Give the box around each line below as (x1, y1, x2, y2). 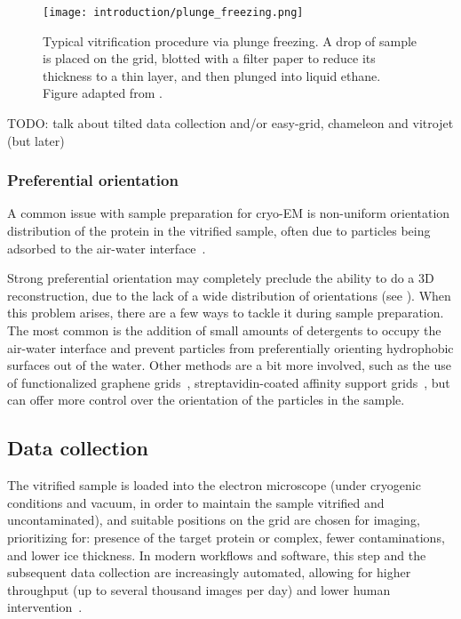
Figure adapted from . (43, 84, 163, 102)
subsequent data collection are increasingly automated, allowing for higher (7, 563, 411, 582)
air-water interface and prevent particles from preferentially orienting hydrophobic (7, 338, 454, 357)
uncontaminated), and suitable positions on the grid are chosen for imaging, (7, 510, 420, 529)
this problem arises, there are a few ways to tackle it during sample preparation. (7, 303, 444, 322)
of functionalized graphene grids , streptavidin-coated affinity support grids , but (7, 373, 450, 391)
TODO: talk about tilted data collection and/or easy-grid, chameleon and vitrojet (7, 114, 454, 133)
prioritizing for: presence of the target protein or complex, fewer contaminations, (7, 527, 445, 546)
